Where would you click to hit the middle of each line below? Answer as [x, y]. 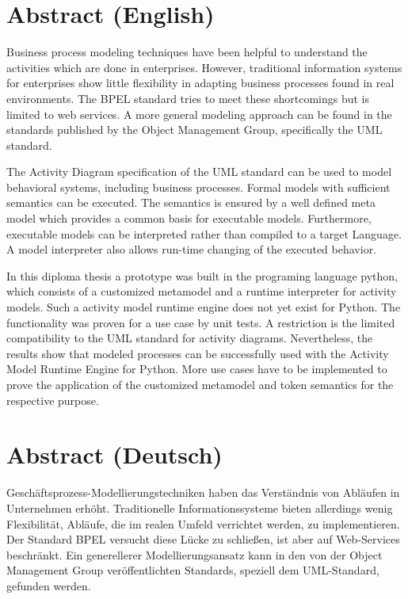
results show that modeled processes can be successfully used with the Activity [198, 353]
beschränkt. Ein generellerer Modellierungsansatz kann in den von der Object [194, 554]
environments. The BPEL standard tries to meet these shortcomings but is [188, 98]
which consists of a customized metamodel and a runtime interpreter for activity [202, 291]
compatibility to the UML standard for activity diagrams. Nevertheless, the [190, 338]
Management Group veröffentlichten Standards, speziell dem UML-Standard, [193, 570]
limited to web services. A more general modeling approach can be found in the [199, 114]
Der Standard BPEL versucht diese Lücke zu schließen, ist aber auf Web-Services [203, 539]
